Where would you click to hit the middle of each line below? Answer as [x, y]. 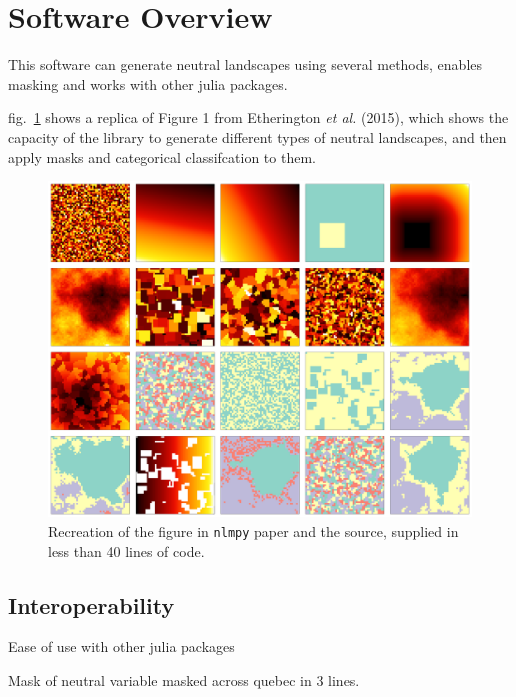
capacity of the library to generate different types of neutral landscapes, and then [257, 136]
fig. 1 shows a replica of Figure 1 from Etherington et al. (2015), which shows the [258, 117]
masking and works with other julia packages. [148, 83]
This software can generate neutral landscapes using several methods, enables [245, 64]
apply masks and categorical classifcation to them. [162, 156]
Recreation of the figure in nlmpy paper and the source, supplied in [253, 530]
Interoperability [91, 604]
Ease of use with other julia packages [121, 646]
